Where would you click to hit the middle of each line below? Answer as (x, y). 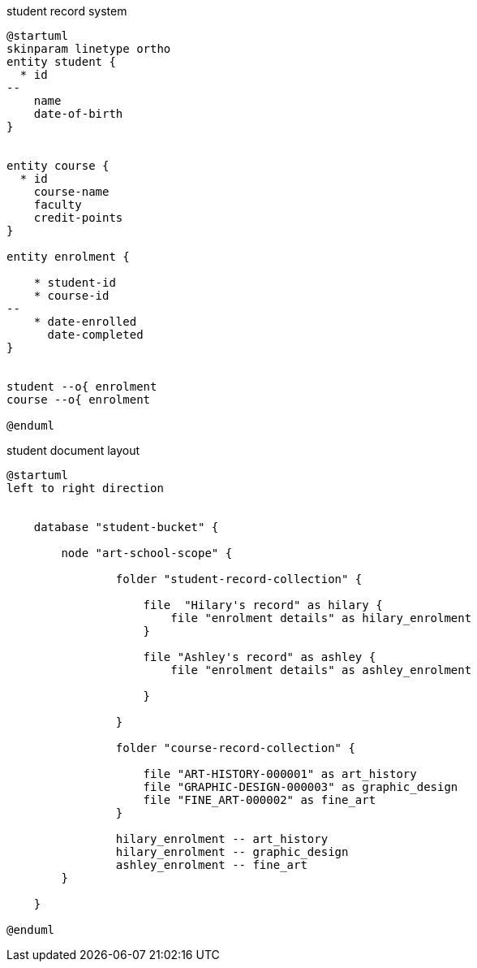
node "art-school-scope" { (147, 553)
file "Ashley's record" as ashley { (260, 657)
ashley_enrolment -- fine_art (211, 865)
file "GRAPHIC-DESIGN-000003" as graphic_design (301, 787)
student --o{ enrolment (82, 387)
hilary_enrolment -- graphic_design (232, 852)
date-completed (95, 335)
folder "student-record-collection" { (239, 579)
